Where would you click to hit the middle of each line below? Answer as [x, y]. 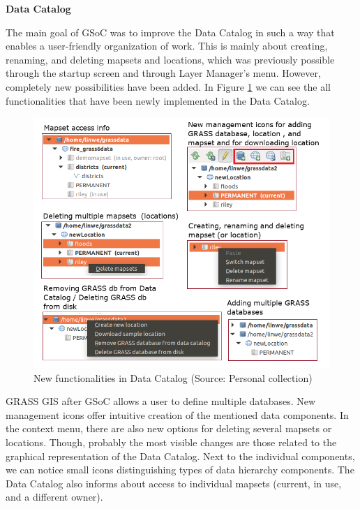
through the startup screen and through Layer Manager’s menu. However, [163, 73]
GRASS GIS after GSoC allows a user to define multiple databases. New [161, 401]
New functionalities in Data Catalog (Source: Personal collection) [173, 377]
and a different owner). [54, 497]
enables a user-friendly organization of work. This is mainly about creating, [167, 46]
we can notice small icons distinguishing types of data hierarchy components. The [180, 470]
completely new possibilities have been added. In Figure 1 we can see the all [168, 86]
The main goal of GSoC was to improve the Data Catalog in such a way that [170, 32]
